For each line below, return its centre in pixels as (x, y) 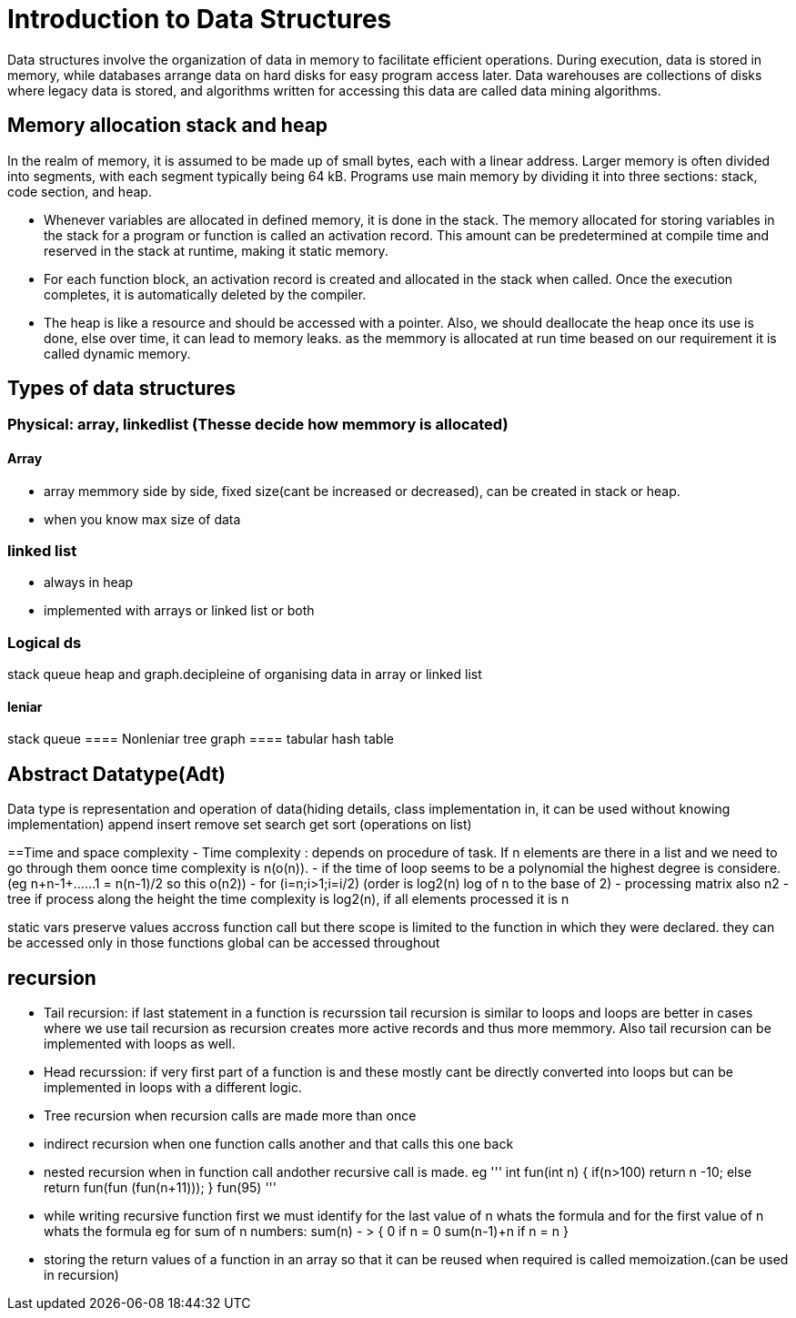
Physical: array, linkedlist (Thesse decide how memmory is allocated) (258, 425)
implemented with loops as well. (140, 1044)
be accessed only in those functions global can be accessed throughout (224, 943)
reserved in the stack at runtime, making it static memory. (216, 250)
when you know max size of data (142, 519)
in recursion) (81, 1275)
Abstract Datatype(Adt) (116, 774)
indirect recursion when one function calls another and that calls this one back (279, 1144)
